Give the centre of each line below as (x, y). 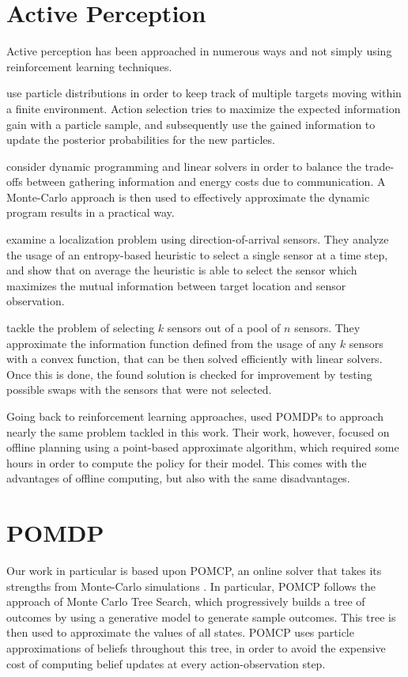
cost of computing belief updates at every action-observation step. (166, 663)
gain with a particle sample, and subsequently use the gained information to (191, 124)
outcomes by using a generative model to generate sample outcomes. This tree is (201, 616)
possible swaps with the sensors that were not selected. (139, 390)
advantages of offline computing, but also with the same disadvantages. (178, 478)
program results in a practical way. (91, 212)
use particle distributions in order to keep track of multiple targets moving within (204, 93)
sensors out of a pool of (224, 328)
